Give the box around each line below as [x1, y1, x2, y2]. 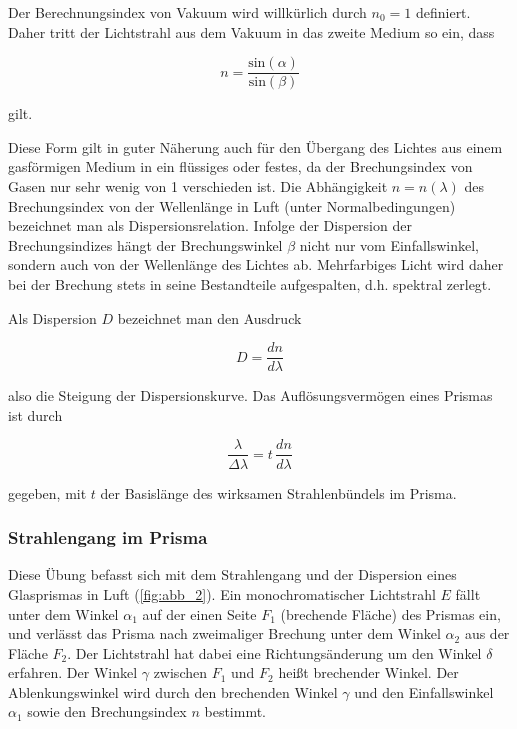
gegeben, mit [8, 482, 87, 503]
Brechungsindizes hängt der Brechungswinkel [8, 234, 283, 255]
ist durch [8, 404, 63, 425]
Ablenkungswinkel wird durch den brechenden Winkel [8, 681, 338, 702]
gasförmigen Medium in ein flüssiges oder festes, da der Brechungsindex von [8, 156, 473, 177]
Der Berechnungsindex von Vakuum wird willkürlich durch [8, 2, 367, 22]
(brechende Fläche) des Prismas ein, [280, 603, 501, 624]
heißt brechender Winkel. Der [278, 662, 459, 683]
